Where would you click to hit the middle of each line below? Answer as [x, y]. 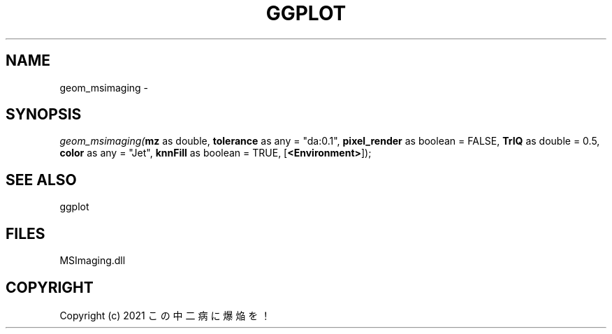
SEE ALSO [41, 180]
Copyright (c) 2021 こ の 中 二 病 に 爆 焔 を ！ [165, 315]
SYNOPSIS [44, 115]
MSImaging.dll [93, 261]
